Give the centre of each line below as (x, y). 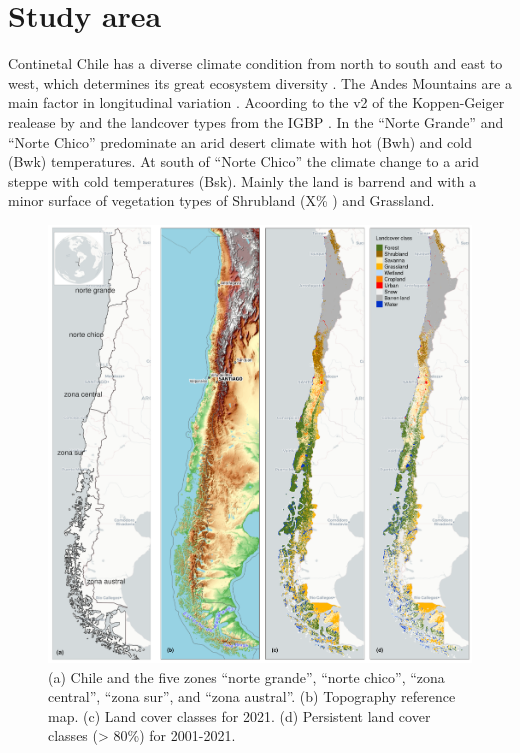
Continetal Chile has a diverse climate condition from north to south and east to (255, 63)
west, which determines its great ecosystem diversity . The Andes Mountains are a (260, 82)
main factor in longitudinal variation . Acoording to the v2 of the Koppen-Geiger (256, 102)
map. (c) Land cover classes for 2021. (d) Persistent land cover (239, 715)
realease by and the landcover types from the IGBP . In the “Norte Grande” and (256, 121)
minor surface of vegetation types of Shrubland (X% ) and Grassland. (221, 200)
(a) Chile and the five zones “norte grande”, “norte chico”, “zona (246, 676)
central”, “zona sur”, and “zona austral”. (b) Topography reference (252, 696)
